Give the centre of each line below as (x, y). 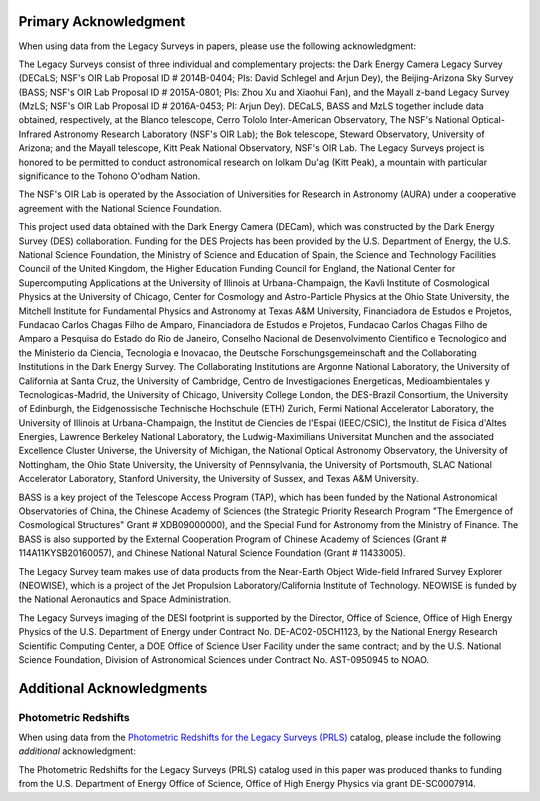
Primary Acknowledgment (102, 21)
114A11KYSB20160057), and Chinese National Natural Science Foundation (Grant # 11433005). (212, 553)
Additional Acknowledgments (113, 688)
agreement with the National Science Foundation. (120, 208)
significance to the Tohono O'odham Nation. (109, 176)
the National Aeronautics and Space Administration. (125, 599)
